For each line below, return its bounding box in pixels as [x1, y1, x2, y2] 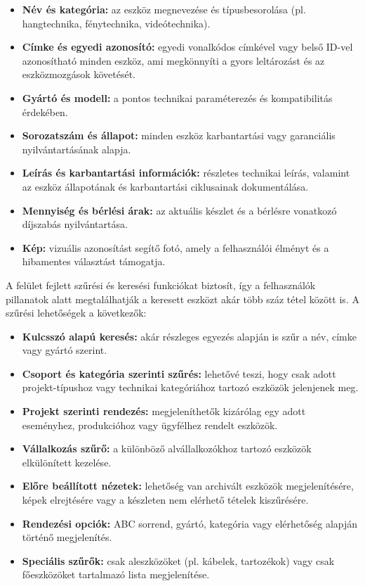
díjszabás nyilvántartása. [22, 217, 128, 231]
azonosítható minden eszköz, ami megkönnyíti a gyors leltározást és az [22, 53, 325, 68]
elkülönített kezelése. [22, 454, 112, 469]
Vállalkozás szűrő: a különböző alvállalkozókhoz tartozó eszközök [22, 441, 312, 456]
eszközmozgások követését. [22, 67, 135, 82]
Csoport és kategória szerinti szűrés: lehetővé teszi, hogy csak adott [22, 366, 336, 381]
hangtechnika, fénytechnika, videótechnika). [22, 15, 211, 30]
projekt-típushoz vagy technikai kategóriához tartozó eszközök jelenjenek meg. [22, 380, 359, 395]
